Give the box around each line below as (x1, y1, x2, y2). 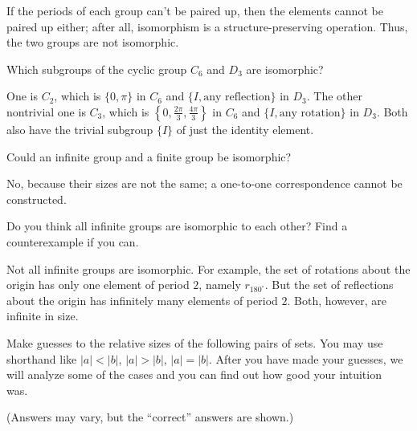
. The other (306, 87, 363, 104)
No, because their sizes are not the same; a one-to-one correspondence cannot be (6, 175, 403, 192)
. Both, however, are (287, 291, 387, 308)
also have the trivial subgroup (6, 120, 153, 137)
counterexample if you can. (6, 233, 139, 250)
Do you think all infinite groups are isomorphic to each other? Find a (6, 218, 348, 234)
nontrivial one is (6, 103, 86, 120)
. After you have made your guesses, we (208, 350, 403, 367)
